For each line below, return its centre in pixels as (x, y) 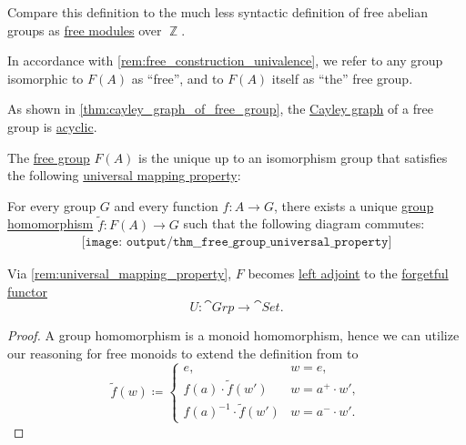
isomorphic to (46, 78)
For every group (52, 205)
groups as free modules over (85, 30)
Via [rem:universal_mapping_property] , (120, 273)
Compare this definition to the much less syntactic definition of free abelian (218, 12)
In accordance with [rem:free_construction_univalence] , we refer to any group (225, 61)
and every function (166, 205)
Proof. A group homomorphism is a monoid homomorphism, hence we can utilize (233, 335)
